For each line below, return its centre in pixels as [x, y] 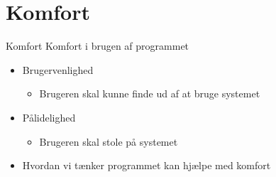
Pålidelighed [49, 117]
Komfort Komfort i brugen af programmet [98, 46]
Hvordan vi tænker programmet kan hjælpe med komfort [147, 165]
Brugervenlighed [58, 69]
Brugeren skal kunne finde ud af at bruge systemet [150, 93]
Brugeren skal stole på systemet [109, 141]
